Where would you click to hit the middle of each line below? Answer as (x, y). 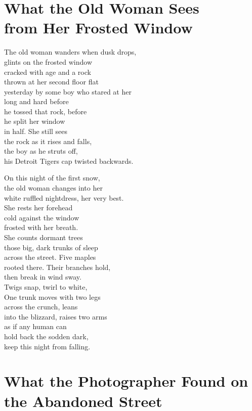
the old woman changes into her (53, 188)
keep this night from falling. (47, 346)
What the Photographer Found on (126, 381)
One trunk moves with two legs (52, 296)
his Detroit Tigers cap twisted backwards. (69, 161)
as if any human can (35, 326)
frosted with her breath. (41, 227)
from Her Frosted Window (98, 28)
